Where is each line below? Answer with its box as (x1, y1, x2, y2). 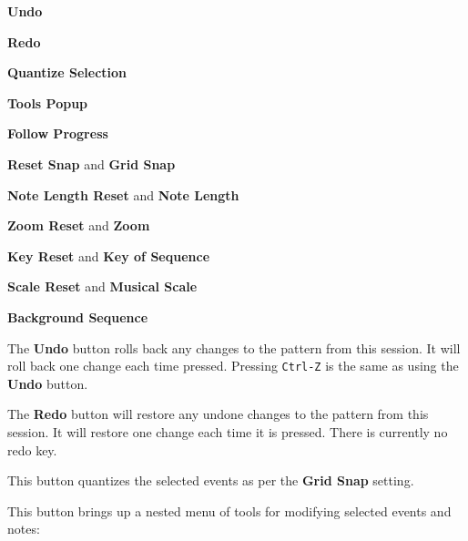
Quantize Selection (7, 63, 127, 82)
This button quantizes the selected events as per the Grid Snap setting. (7, 471, 414, 490)
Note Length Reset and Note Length (7, 185, 239, 204)
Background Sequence (7, 307, 148, 326)
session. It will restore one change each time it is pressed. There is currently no (7, 422, 448, 441)
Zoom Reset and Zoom (7, 216, 150, 235)
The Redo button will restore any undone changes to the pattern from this (7, 404, 429, 424)
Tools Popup (7, 93, 88, 112)
